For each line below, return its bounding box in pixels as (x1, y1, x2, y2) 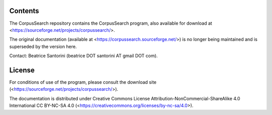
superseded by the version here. (9, 43, 77, 49)
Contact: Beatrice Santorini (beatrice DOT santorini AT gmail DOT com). (9, 53, 158, 59)
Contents (9, 7, 39, 15)
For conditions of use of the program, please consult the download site (9, 79, 157, 85)
